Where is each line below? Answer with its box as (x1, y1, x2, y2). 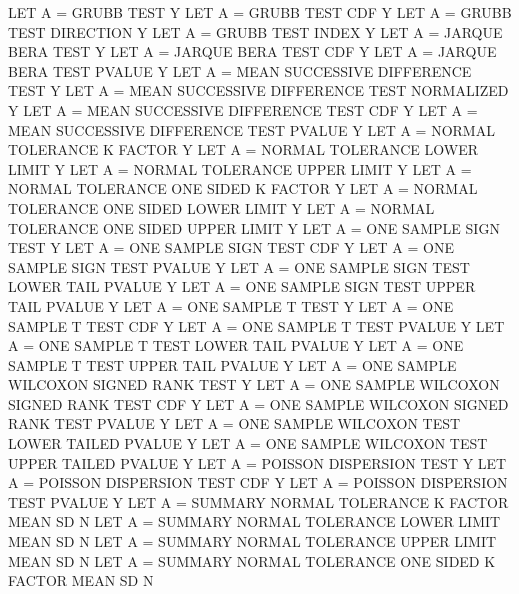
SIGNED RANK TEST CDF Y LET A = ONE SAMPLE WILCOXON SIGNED (8, 393, 509, 414)
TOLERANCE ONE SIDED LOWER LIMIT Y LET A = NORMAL (8, 197, 435, 218)
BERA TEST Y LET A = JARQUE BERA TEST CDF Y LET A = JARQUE (8, 41, 497, 62)
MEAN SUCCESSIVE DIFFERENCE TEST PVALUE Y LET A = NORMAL (8, 119, 495, 140)
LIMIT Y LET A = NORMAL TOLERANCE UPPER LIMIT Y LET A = (8, 158, 472, 179)
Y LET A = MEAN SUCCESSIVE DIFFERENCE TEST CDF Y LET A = (8, 99, 478, 120)
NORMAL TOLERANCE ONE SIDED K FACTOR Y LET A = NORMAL (8, 178, 478, 199)
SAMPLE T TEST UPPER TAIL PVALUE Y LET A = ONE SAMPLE (8, 354, 457, 375)
